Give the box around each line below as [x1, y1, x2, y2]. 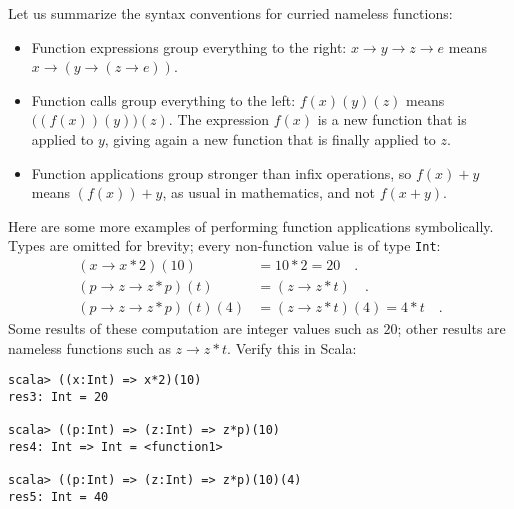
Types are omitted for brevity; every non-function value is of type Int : [8, 235, 441, 256]
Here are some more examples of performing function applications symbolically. [8, 215, 494, 236]
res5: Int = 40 [8, 489, 109, 504]
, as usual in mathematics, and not [162, 182, 376, 203]
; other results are [397, 318, 506, 339]
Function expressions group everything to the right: [31, 36, 347, 57]
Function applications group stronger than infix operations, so [31, 162, 412, 183]
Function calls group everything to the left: [31, 89, 296, 110]
